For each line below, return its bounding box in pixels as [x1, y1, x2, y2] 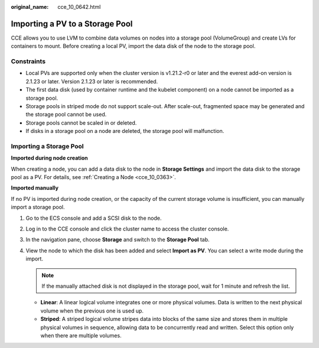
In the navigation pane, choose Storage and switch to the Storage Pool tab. [25, 236, 210, 243]
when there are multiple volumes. [40, 331, 122, 339]
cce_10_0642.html [57, 4, 101, 10]
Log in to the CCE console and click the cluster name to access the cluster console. [25, 225, 229, 233]
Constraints [11, 57, 46, 66]
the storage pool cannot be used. [25, 111, 107, 118]
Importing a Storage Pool [11, 142, 84, 150]
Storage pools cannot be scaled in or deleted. [25, 119, 137, 126]
